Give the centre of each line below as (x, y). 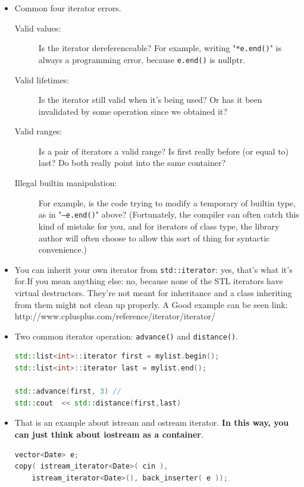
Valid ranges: (38, 131)
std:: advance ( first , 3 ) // (68, 392)
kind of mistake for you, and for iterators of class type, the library (159, 226)
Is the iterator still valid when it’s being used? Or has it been (150, 100)
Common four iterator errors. (68, 8)
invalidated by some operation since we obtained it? (133, 111)
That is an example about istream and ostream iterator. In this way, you (152, 422)
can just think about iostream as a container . (109, 434)
